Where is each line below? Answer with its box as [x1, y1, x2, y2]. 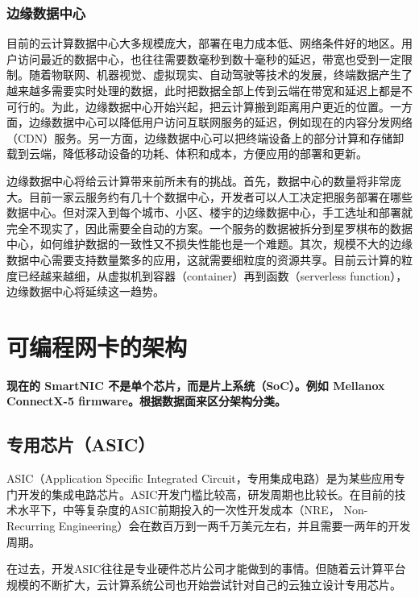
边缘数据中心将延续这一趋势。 [6, 283, 164, 300]
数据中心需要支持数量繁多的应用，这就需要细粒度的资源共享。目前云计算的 [6, 251, 401, 268]
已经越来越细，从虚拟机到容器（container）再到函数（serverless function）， [17, 267, 408, 284]
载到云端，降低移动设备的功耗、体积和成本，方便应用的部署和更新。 [6, 145, 367, 162]
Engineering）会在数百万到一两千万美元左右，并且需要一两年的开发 [58, 517, 411, 534]
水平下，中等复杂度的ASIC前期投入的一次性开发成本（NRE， [17, 501, 340, 518]
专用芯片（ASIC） [6, 432, 156, 457]
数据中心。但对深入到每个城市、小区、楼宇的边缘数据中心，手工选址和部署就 [6, 204, 413, 221]
